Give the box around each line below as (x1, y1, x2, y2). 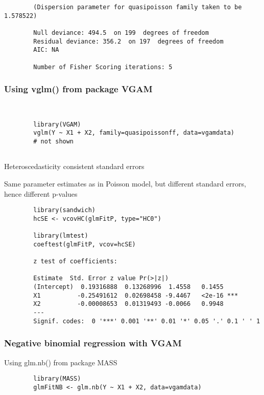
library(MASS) (33, 375, 81, 383)
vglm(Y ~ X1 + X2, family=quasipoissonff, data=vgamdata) (33, 129, 235, 137)
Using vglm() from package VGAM (4, 82, 153, 95)
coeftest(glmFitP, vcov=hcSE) (33, 240, 136, 248)
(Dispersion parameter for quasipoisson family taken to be (33, 4, 242, 11)
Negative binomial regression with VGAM (4, 337, 182, 349)
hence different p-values (4, 188, 78, 199)
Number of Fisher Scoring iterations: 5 (33, 63, 173, 71)
